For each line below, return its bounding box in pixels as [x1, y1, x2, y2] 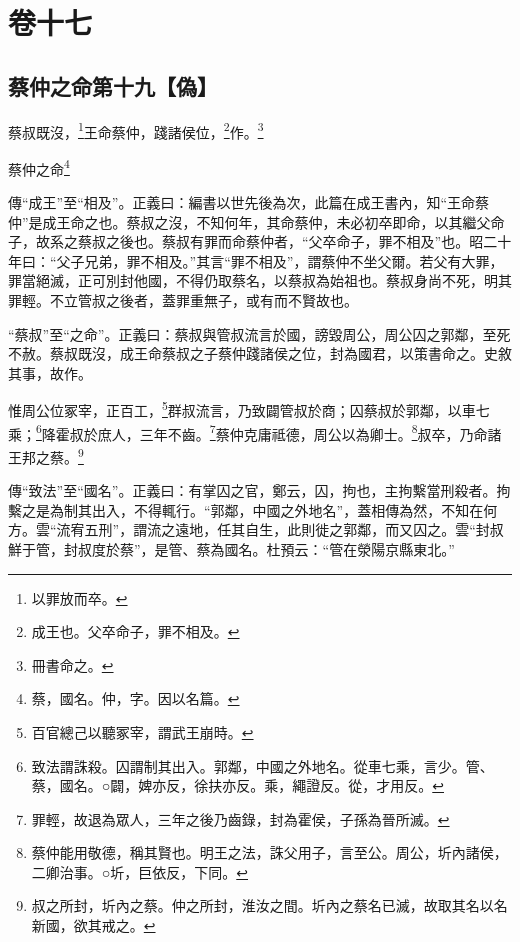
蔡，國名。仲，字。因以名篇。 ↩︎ [31, 688, 240, 709]
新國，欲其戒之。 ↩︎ [31, 915, 156, 936]
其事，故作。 [8, 362, 92, 383]
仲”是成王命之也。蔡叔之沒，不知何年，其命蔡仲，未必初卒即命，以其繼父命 [8, 211, 505, 232]
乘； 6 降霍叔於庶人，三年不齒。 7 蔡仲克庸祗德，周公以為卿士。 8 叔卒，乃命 [8, 420, 488, 444]
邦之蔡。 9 [21, 443, 84, 467]
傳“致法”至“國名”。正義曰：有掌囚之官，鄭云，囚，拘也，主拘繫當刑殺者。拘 [8, 480, 511, 501]
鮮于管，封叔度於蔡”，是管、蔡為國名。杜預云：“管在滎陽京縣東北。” [8, 538, 455, 559]
